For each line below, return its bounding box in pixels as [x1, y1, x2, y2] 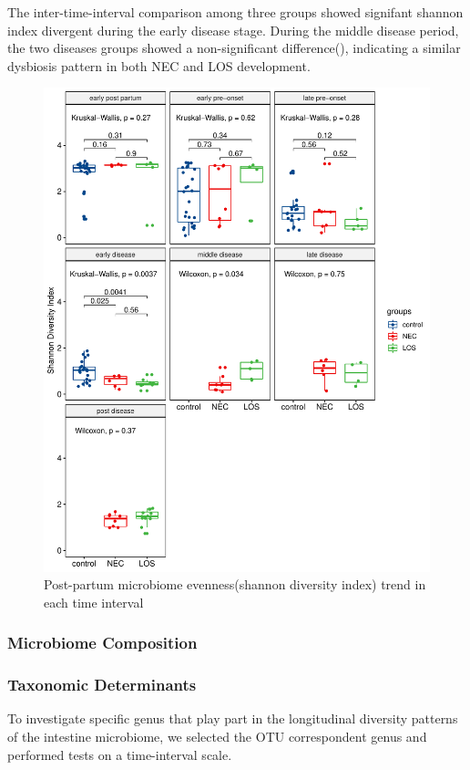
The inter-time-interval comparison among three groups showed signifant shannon [7, 3, 464, 21]
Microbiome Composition [7, 631, 198, 654]
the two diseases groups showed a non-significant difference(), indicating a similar [7, 38, 461, 57]
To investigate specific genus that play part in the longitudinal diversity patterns [7, 709, 458, 728]
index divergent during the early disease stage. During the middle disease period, [7, 20, 459, 39]
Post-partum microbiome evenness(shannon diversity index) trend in [44, 575, 426, 594]
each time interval [44, 592, 144, 611]
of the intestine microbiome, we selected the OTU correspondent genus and [7, 726, 427, 745]
